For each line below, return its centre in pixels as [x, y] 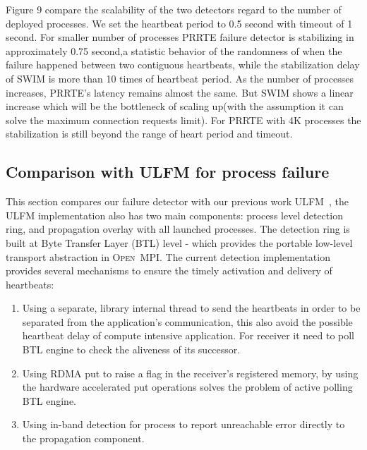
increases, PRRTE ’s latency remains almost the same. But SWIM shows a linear [180, 92]
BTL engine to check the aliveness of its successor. [131, 349]
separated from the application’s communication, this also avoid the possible [187, 321]
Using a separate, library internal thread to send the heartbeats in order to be [191, 308]
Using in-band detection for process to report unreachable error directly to [183, 424]
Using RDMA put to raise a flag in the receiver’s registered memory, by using [190, 373]
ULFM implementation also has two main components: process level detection [174, 215]
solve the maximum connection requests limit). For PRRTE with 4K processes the [183, 120]
